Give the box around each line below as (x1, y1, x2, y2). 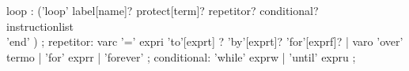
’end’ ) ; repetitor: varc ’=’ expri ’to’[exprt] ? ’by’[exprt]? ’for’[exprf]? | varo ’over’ (6, 33, 403, 50)
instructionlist (6, 17, 74, 34)
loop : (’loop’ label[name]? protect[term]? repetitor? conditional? (6, 2, 319, 18)
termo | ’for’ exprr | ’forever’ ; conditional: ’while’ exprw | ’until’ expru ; (6, 48, 356, 65)
